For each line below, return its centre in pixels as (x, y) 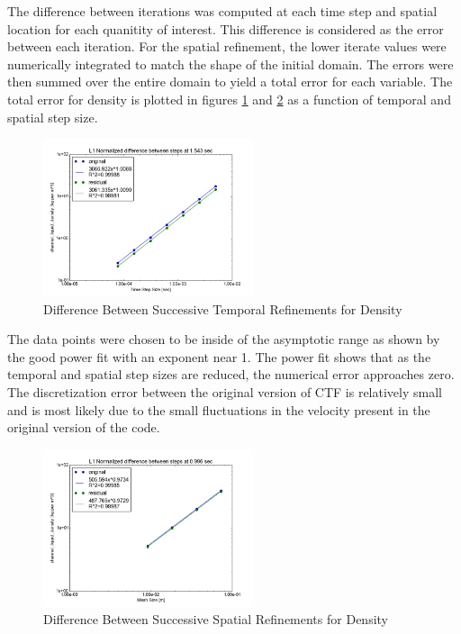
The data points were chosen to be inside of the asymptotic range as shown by (224, 339)
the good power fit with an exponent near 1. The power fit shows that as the (219, 356)
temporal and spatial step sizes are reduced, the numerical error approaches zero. (231, 374)
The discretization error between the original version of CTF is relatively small (225, 392)
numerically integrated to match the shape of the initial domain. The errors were (230, 63)
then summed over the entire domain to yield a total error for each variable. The (230, 82)
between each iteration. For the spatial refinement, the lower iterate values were (227, 46)
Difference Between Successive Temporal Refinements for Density (223, 308)
